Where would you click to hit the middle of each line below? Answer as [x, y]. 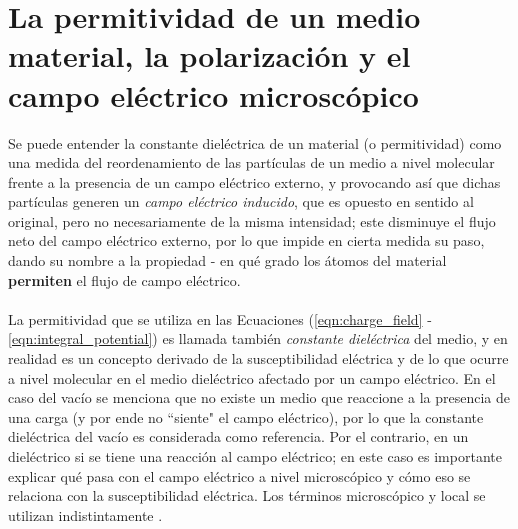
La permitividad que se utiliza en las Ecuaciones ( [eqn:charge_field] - [220, 318]
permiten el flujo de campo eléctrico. [124, 279]
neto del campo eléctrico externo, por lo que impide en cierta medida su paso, [246, 240]
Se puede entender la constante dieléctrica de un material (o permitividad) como [255, 142]
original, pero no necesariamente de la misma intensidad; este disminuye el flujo [252, 220]
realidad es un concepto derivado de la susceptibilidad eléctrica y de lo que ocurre [258, 358]
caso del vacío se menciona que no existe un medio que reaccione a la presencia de [259, 397]
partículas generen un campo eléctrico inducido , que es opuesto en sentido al [241, 201]
